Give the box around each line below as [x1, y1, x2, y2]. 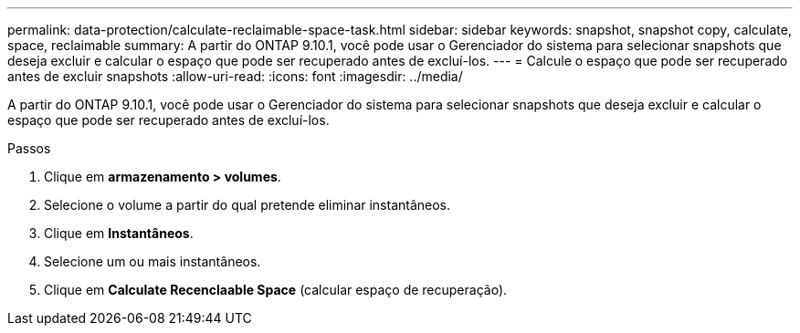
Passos [7, 140, 51, 156]
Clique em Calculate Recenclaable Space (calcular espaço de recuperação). [44, 282, 508, 297]
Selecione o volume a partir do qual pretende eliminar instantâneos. [44, 197, 451, 213]
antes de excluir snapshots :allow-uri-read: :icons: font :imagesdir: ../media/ [7, 68, 463, 84]
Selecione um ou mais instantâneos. [44, 254, 261, 269]
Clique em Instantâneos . [44, 225, 194, 241]
